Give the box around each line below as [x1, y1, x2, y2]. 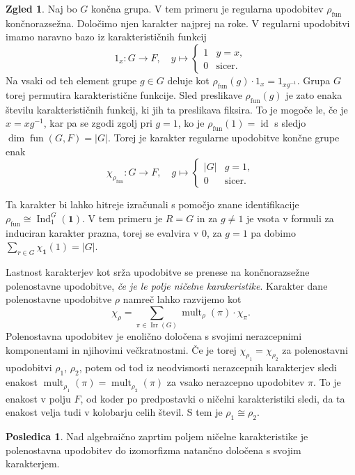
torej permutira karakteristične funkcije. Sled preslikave [6, 87, 242, 102]
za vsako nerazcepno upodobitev [166, 375, 305, 389]
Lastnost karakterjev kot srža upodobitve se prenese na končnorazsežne [6, 264, 310, 279]
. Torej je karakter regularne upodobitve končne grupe [107, 130, 340, 144]
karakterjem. [6, 456, 60, 471]
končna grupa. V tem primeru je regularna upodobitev [91, 1, 324, 15]
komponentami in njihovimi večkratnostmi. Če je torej [6, 342, 237, 357]
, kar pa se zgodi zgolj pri [43, 116, 152, 130]
